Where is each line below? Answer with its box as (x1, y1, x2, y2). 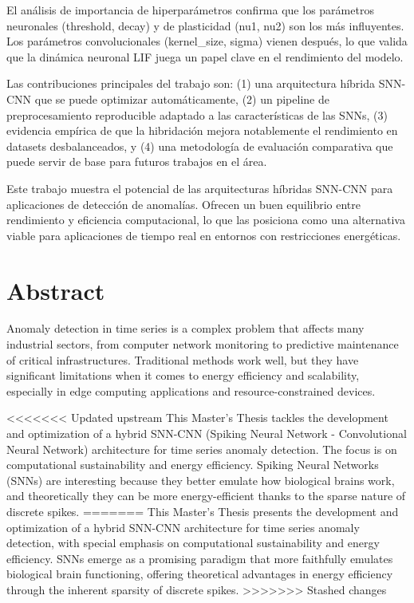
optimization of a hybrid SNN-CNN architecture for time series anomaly (6, 518, 360, 535)
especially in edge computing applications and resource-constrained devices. (6, 382, 376, 399)
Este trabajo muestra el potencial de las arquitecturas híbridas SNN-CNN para (6, 179, 393, 196)
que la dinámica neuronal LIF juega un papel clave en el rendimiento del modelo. (6, 48, 404, 65)
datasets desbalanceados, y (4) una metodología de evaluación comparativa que (6, 137, 393, 154)
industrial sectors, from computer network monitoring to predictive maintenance (6, 336, 399, 353)
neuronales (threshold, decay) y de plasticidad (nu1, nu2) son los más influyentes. (6, 17, 404, 33)
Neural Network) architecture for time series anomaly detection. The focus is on (6, 440, 397, 457)
